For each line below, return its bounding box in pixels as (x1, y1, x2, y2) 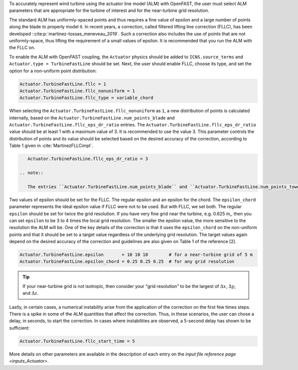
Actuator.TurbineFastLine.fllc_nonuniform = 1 (19, 88, 135, 94)
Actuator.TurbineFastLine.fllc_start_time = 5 (19, 338, 135, 344)
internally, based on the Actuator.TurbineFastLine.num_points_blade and (9, 115, 175, 121)
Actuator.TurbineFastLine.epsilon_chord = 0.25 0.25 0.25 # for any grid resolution (19, 259, 234, 264)
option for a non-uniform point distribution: (9, 68, 97, 74)
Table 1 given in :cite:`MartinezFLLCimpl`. (9, 142, 93, 149)
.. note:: (19, 170, 44, 175)
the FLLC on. (9, 45, 36, 51)
